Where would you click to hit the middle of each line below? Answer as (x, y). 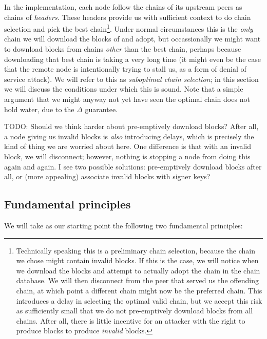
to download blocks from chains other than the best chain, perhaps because (123, 49)
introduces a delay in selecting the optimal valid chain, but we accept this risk (139, 300)
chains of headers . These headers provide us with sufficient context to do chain (128, 17)
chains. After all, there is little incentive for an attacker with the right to (131, 320)
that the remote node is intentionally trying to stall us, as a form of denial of (125, 69)
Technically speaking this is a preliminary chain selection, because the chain (136, 250)
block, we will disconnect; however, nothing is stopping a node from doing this (127, 156)
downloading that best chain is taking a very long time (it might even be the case (132, 59)
